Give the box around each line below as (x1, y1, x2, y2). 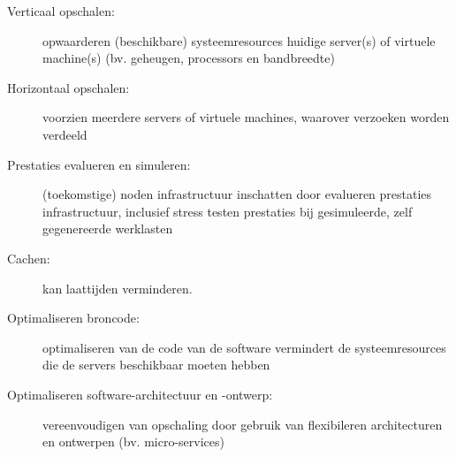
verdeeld (42, 125, 87, 143)
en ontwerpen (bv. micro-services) (42, 432, 224, 451)
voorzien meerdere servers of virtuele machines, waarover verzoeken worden (42, 108, 450, 126)
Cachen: (7, 248, 50, 267)
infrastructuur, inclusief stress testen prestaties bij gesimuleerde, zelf (42, 202, 413, 220)
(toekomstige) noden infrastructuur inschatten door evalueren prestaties (42, 185, 432, 203)
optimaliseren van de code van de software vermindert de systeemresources (42, 338, 446, 356)
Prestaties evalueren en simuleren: (7, 155, 191, 173)
